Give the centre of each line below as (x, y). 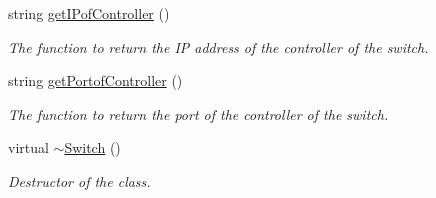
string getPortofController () (95, 80)
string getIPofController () (89, 13)
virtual (28, 147)
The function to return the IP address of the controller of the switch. (218, 46)
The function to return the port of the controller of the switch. (198, 113)
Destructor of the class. (79, 180)
